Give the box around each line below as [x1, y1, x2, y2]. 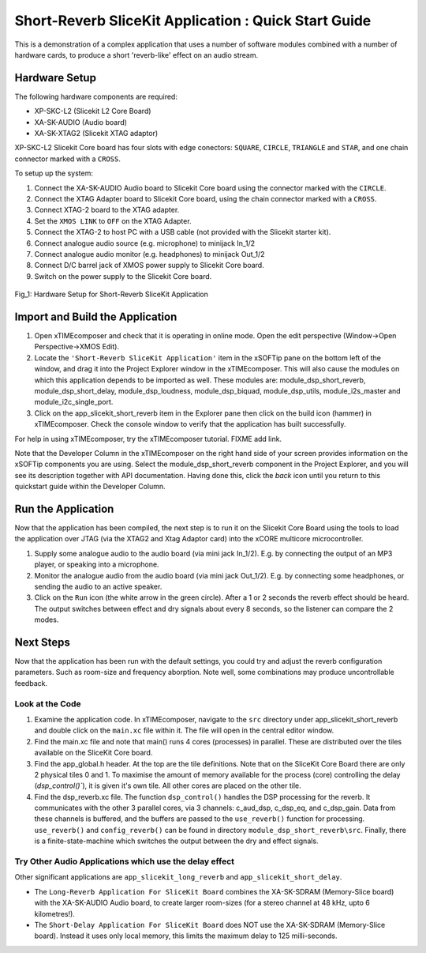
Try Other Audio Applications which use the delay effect [14, 856, 234, 867]
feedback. [14, 678, 47, 687]
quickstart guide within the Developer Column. [14, 482, 166, 492]
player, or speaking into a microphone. [34, 559, 159, 569]
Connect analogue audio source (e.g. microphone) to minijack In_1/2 [34, 238, 256, 248]
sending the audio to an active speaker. [34, 582, 163, 591]
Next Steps [14, 635, 70, 649]
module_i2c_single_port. [34, 397, 114, 407]
